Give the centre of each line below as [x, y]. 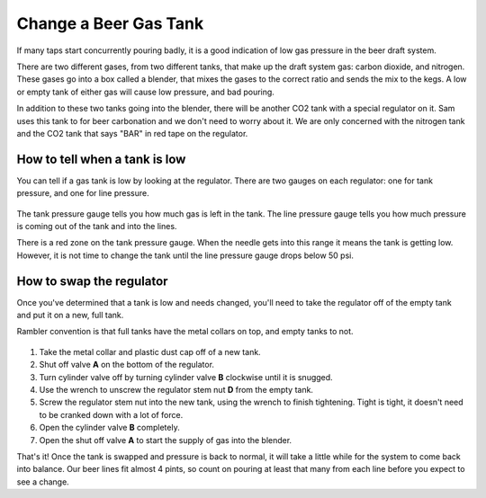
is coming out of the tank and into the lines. [97, 226]
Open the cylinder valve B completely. [109, 428]
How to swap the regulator [92, 281]
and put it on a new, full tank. [70, 316]
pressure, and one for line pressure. [83, 193]
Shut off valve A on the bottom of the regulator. [127, 365]
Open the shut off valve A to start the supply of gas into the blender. [166, 440]
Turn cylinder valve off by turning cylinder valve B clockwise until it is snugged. [186, 377]
